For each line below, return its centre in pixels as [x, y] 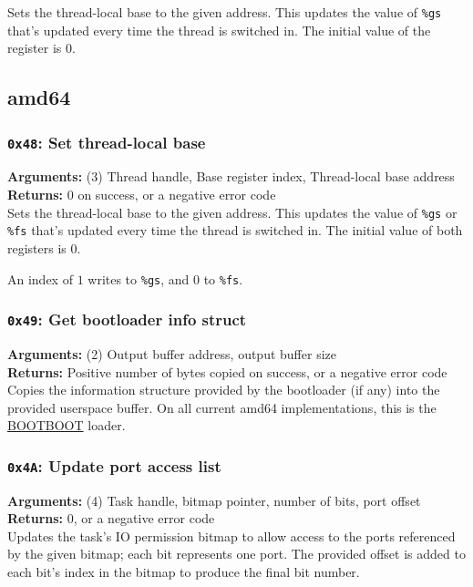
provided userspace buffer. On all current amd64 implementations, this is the [222, 407]
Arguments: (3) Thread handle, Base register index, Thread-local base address [231, 176]
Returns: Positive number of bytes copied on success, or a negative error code [227, 371]
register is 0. [41, 48]
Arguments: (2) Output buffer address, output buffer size [172, 353]
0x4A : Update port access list [114, 465]
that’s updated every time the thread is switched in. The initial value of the [219, 30]
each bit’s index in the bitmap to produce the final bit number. [184, 572]
